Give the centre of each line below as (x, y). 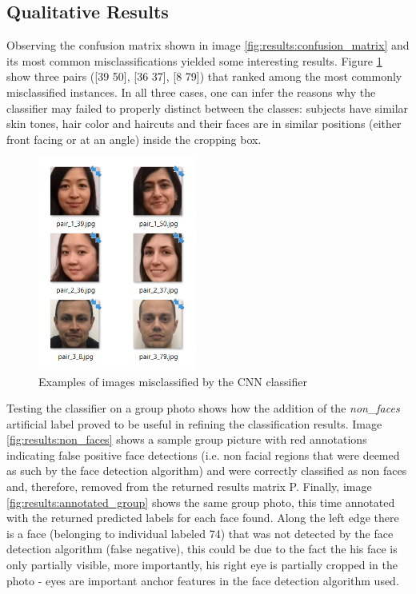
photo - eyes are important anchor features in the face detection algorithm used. (203, 580)
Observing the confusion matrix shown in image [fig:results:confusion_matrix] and (208, 45)
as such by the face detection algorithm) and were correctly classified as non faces (207, 470)
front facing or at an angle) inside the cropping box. (134, 139)
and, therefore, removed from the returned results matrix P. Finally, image (189, 486)
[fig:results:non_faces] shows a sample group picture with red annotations (187, 439)
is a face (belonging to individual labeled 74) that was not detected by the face (200, 533)
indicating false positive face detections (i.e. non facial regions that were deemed (203, 454)
